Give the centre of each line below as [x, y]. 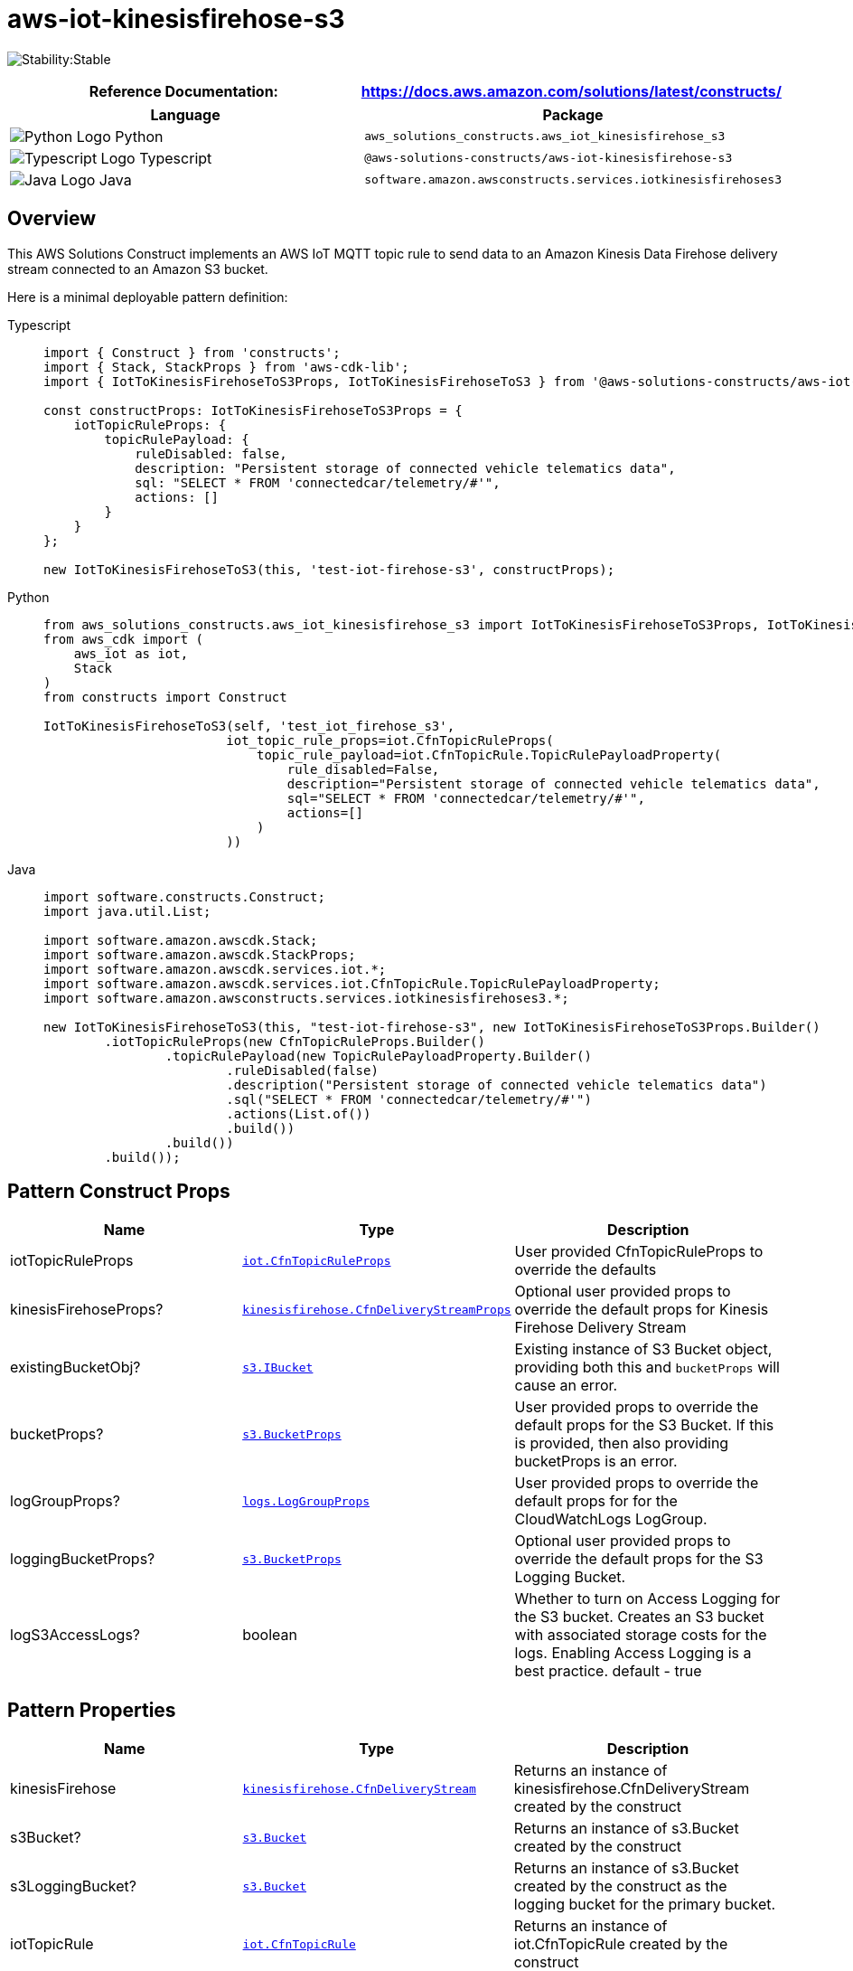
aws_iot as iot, [131, 653]
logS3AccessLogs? [75, 1635]
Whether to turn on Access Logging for [647, 1599]
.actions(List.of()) [299, 1113]
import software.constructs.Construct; [184, 896]
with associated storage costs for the [641, 1635]
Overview [52, 219]
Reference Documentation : [183, 91]
